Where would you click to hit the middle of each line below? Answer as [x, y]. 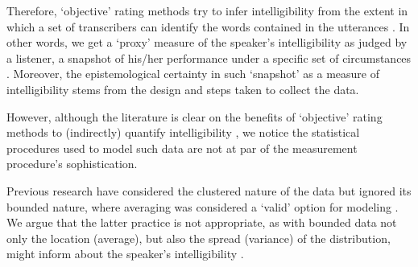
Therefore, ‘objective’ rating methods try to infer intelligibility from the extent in [207, 10]
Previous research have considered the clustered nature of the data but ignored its [209, 190]
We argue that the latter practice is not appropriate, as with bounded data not [202, 222]
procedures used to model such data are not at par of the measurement [182, 148]
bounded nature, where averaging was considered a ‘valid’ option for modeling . [203, 206]
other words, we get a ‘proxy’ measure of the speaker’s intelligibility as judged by [207, 42]
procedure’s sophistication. [72, 164]
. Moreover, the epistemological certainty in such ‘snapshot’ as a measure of [193, 74]
